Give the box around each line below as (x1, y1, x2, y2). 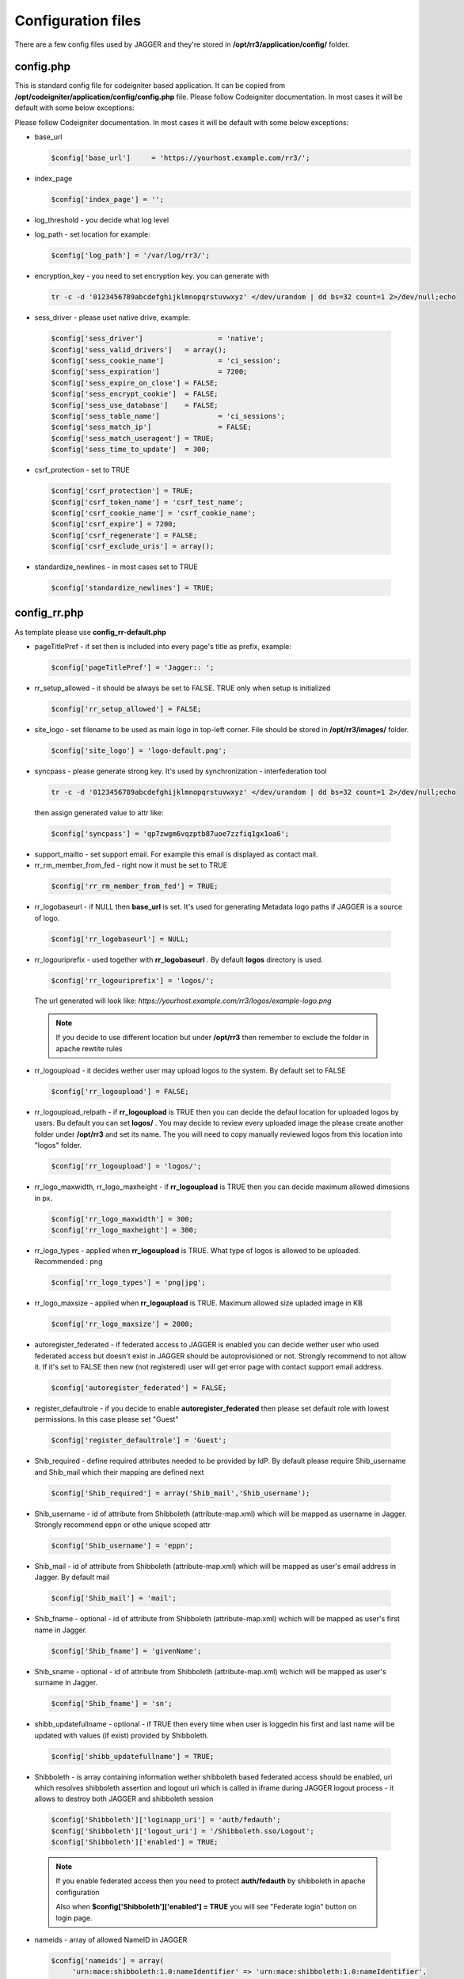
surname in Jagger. (34, 1678, 98, 1688)
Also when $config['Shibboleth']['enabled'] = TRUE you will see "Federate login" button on (55, 1902, 357, 1912)
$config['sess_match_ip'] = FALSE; (51, 423, 253, 431)
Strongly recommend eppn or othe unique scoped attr (34, 1520, 211, 1529)
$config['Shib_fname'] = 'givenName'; (51, 1647, 202, 1655)
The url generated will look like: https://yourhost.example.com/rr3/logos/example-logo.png (34, 996, 332, 1005)
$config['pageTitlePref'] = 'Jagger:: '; (51, 663, 215, 672)
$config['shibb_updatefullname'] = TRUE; (51, 1752, 215, 1761)
